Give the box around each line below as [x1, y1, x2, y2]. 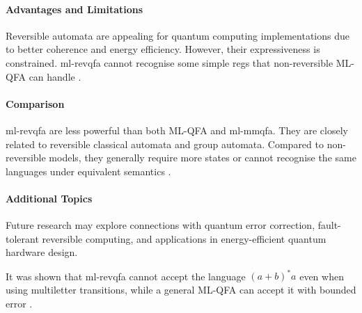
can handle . [29, 69, 81, 83]
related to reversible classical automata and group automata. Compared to [6, 136, 324, 151]
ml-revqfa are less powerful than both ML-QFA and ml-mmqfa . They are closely [6, 122, 348, 137]
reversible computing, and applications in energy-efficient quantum [42, 231, 326, 246]
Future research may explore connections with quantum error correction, [6, 218, 315, 232]
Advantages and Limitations [6, 1, 143, 16]
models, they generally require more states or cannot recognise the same [49, 150, 356, 165]
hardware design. [6, 245, 78, 259]
